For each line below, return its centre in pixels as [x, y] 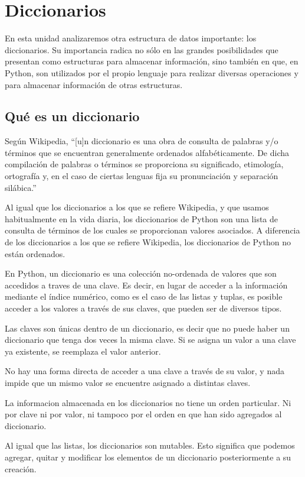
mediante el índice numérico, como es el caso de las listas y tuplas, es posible [144, 296]
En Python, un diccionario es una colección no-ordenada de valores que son [141, 273]
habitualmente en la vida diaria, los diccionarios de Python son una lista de [142, 218]
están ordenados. [35, 253]
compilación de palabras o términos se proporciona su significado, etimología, [144, 164]
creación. [21, 468]
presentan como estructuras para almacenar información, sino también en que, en [152, 61]
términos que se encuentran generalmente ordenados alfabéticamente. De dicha [147, 152]
